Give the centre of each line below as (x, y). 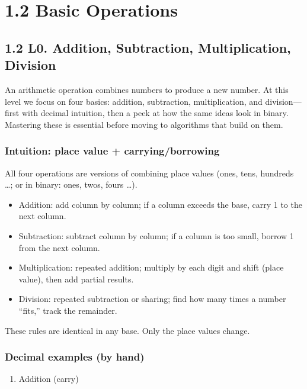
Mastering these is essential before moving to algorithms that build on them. (144, 124)
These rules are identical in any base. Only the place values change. (127, 330)
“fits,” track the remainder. (68, 310)
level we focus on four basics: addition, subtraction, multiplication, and (134, 101)
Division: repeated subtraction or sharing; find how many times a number (152, 299)
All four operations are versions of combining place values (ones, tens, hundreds (149, 173)
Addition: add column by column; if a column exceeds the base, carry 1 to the (160, 204)
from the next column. (59, 247)
